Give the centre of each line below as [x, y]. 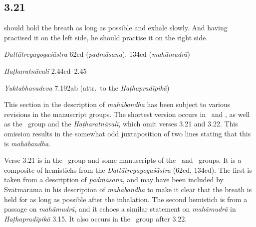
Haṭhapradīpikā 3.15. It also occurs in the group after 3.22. [96, 218]
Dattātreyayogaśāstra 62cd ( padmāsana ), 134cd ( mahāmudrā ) [97, 54]
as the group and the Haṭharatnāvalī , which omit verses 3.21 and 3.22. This [121, 124]
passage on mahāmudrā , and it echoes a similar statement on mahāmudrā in [120, 209]
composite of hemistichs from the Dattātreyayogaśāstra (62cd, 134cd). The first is [128, 170]
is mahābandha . [27, 143]
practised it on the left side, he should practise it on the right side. [106, 37]
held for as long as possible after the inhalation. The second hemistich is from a [126, 199]
